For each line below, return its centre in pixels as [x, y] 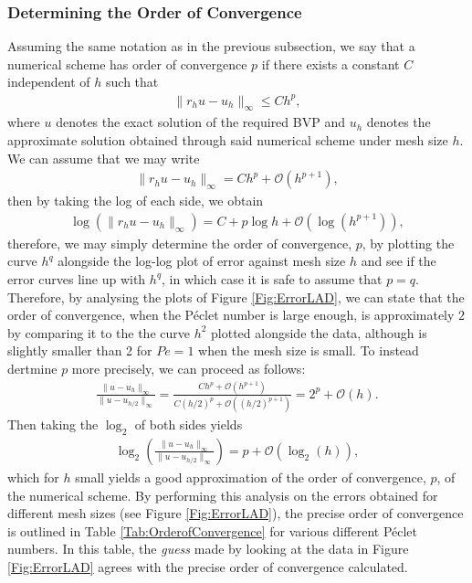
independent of [49, 82]
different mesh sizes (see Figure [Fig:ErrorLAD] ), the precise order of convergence [236, 513]
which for [33, 477]
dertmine [32, 368]
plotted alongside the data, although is [319, 332]
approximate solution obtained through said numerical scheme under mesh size [228, 139]
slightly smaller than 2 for [80, 350]
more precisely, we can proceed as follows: [189, 368]
